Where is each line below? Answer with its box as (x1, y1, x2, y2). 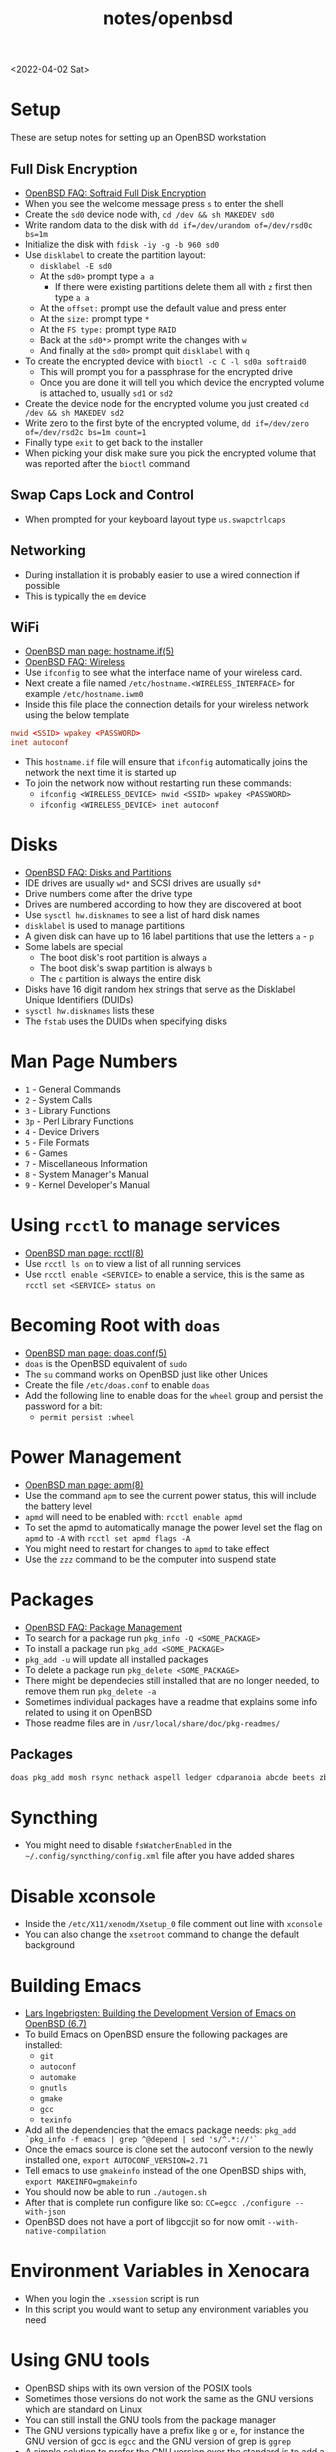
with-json (24, 2207, 67, 2217)
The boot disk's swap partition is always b (39, 962, 213, 974)
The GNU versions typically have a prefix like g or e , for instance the (24, 2425, 305, 2437)
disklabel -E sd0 (39, 261, 113, 271)
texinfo (39, 2115, 72, 2126)
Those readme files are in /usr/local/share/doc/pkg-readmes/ (24, 1717, 281, 1729)
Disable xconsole (10, 1885, 157, 1907)
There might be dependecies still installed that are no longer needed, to (24, 1674, 320, 1686)
